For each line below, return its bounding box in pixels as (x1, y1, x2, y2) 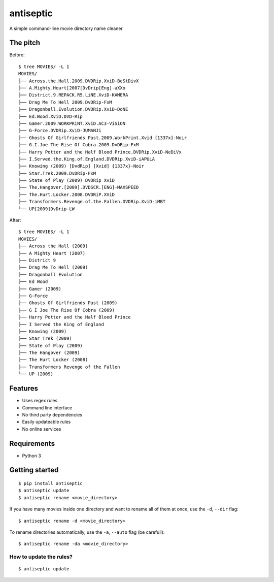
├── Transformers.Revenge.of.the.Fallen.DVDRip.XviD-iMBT (18, 199, 166, 205)
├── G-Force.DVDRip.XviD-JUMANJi (18, 127, 101, 134)
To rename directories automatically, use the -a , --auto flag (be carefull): (9, 529, 165, 535)
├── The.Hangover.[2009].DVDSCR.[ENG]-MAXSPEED (18, 184, 139, 190)
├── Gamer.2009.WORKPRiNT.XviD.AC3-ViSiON (18, 120, 126, 126)
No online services (22, 426, 61, 432)
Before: (9, 52, 25, 58)
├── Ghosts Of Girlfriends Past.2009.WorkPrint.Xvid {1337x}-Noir (18, 135, 187, 141)
